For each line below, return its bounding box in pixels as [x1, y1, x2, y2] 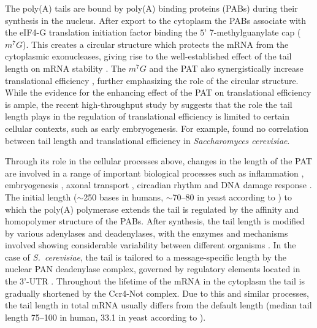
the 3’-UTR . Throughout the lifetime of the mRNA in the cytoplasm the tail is [5, 275, 305, 288]
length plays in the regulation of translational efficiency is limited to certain [5, 110, 289, 123]
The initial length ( [5, 190, 77, 203]
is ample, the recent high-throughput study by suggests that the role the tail [5, 97, 292, 110]
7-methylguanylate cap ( [209, 26, 301, 39]
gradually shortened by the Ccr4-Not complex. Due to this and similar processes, [5, 286, 309, 299]
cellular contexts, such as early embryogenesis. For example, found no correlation [5, 121, 309, 134]
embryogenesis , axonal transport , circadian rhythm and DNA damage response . [5, 178, 312, 191]
